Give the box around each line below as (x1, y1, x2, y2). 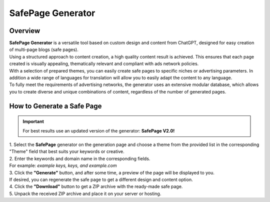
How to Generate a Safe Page (9, 101, 102, 110)
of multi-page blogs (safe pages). (9, 46, 78, 52)
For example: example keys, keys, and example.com (9, 162, 117, 168)
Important (22, 118, 44, 124)
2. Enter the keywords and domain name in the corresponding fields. (9, 155, 150, 161)
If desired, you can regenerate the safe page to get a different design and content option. (9, 176, 193, 182)
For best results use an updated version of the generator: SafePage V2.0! (22, 127, 175, 133)
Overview (9, 26, 40, 35)
